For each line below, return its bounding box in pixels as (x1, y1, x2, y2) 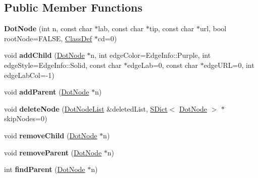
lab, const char (98, 23, 144, 34)
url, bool (200, 23, 227, 34)
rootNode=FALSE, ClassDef (4, 33, 92, 43)
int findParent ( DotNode (4, 164, 85, 174)
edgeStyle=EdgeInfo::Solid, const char (4, 59, 122, 70)
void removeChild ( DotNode (4, 130, 97, 140)
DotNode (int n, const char (4, 23, 92, 34)
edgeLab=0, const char (127, 59, 198, 70)
